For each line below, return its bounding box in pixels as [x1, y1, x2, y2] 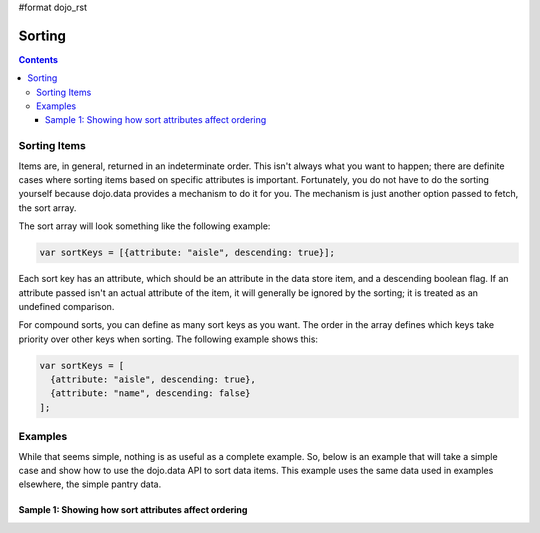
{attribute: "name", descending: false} [50, 388, 251, 399]
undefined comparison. [18, 300, 115, 312]
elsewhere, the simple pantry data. [18, 478, 162, 490]
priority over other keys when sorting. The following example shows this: [18, 333, 319, 345]
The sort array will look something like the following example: [18, 220, 271, 232]
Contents [18, 53, 59, 65]
